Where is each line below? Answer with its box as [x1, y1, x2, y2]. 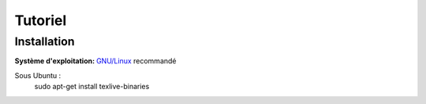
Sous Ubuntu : [14, 70, 62, 80]
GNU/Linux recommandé [95, 56, 177, 66]
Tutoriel [14, 12, 67, 29]
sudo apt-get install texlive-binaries [34, 82, 150, 91]
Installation [14, 34, 75, 48]
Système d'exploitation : [14, 56, 95, 66]
